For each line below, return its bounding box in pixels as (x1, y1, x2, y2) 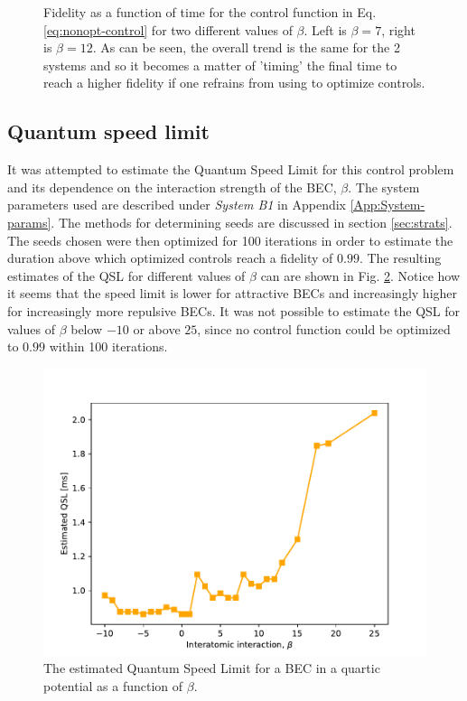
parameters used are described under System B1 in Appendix (7, 195, 346, 214)
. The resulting (359, 248, 442, 267)
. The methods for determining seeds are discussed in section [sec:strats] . (51, 212, 453, 231)
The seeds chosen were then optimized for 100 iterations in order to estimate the (7, 230, 453, 249)
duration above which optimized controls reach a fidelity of (7, 248, 333, 267)
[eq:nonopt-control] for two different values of (43, 20, 293, 39)
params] (7, 212, 51, 231)
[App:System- (350, 195, 425, 214)
